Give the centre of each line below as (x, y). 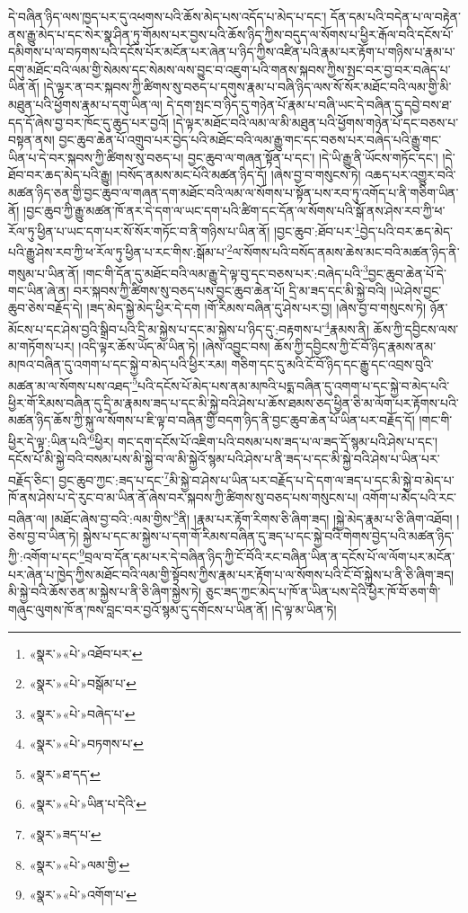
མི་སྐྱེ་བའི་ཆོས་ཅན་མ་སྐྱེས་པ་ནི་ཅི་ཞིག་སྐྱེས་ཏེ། (105, 592)
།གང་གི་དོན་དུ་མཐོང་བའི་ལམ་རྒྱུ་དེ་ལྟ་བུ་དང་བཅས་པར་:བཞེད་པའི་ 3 (225, 271)
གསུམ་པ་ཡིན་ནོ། (44, 273)
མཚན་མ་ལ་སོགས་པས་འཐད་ (71, 385)
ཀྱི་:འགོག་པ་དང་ (44, 557)
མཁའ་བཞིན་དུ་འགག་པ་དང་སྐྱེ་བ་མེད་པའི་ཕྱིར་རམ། (118, 363)
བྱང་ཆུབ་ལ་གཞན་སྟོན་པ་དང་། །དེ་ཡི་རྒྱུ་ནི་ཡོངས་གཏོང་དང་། (313, 157)
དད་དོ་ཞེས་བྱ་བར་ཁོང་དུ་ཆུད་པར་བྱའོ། (88, 122)
